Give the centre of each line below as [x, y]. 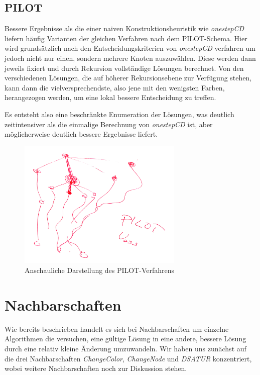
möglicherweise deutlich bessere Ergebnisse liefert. [81, 134]
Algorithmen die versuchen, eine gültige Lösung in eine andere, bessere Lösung [125, 339]
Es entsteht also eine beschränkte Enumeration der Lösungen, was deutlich [119, 114]
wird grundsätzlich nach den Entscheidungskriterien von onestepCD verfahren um [130, 48]
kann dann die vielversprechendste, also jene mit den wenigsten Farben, [115, 87]
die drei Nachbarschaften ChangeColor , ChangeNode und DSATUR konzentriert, [128, 358]
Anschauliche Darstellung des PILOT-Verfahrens [100, 270]
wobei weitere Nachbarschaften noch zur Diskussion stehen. [96, 368]
